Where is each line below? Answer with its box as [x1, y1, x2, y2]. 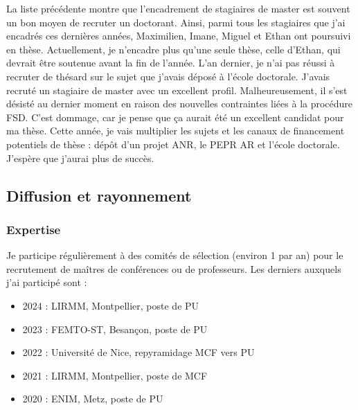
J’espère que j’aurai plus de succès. [6, 150, 154, 165]
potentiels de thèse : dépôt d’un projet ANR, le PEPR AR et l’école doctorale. [6, 136, 340, 151]
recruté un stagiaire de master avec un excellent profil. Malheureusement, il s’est [6, 82, 348, 97]
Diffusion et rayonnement [6, 184, 192, 206]
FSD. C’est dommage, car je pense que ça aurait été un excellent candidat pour [6, 109, 344, 124]
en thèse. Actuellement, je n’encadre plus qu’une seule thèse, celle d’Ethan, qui [6, 42, 341, 56]
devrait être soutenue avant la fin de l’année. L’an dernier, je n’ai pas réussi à [6, 55, 335, 70]
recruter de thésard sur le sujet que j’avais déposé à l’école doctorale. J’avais [6, 69, 330, 83]
